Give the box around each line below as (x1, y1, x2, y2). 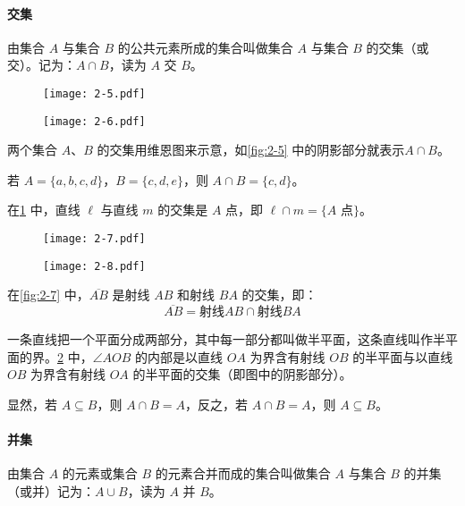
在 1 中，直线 (7, 200, 80, 219)
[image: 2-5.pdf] (43, 87, 146, 100)
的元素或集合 (62, 464, 138, 483)
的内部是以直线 (135, 347, 224, 366)
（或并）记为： (7, 481, 95, 500)
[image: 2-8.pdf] (43, 259, 146, 273)
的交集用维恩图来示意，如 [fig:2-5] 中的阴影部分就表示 (97, 140, 405, 159)
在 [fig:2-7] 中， (7, 285, 89, 304)
